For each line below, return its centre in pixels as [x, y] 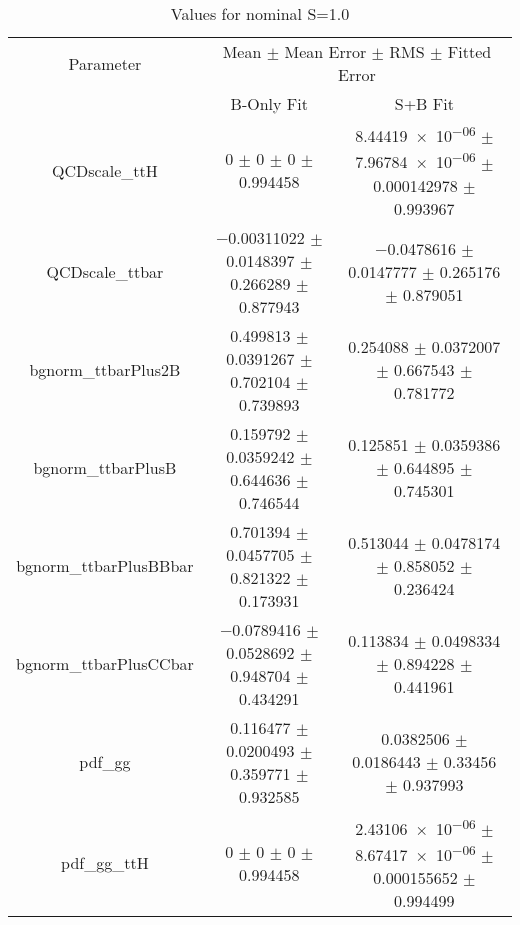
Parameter [105, 63]
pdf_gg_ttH [105, 863]
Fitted [469, 51]
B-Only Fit [269, 103]
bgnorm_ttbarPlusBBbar [105, 566]
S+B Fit [424, 103]
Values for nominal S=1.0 [260, 13]
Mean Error [325, 51]
